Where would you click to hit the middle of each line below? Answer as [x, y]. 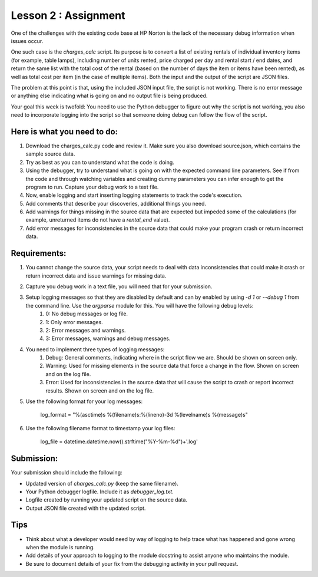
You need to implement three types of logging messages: [95, 349]
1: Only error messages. [74, 322]
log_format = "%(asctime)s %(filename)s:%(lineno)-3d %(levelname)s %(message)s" [144, 415]
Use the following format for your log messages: [84, 401]
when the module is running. [60, 547]
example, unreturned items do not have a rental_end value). [98, 220]
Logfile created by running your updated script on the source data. [107, 500]
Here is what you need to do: [64, 132]
